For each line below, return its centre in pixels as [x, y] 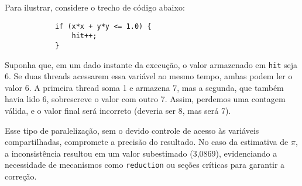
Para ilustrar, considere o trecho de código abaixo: [95, 7]
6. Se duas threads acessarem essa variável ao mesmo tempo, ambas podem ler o [149, 76]
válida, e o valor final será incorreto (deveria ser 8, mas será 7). [118, 110]
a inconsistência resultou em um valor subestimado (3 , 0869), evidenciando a [141, 153]
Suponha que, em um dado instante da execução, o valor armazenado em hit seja [151, 64]
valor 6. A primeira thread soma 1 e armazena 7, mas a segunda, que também [144, 87]
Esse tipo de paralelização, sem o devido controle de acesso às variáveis [132, 130]
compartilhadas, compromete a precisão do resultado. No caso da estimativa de [147, 142]
